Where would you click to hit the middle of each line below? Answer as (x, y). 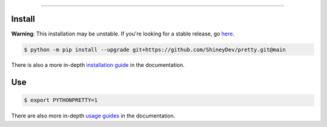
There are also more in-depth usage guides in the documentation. (93, 116)
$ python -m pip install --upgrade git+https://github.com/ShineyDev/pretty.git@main (155, 49)
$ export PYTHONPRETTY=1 (61, 100)
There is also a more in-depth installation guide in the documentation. (98, 65)
